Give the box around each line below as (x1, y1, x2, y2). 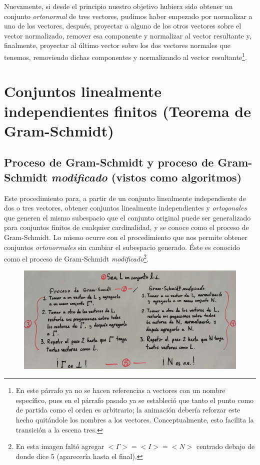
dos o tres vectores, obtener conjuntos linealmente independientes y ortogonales (4, 202, 247, 213)
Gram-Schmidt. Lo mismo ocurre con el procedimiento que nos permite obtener (4, 231, 247, 242)
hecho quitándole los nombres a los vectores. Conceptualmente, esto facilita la (15, 414, 254, 425)
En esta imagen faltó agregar (15, 441, 104, 451)
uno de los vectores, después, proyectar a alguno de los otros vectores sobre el (4, 20, 241, 31)
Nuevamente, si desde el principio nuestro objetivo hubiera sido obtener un (4, 1, 233, 11)
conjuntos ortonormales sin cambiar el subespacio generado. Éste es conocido (4, 241, 240, 252)
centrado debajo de (196, 441, 255, 451)
